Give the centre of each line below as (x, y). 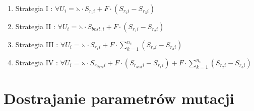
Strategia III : (37, 44)
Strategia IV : (37, 62)
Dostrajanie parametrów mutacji (119, 98)
